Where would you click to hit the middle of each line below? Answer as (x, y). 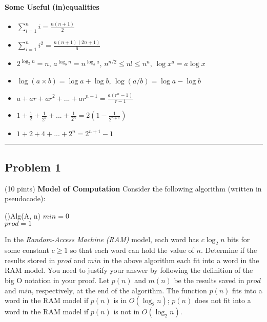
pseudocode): (25, 198)
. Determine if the (229, 250)
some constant (27, 250)
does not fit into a (223, 300)
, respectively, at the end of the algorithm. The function (119, 290)
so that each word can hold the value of (132, 250)
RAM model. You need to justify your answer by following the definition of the (129, 270)
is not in (127, 312)
